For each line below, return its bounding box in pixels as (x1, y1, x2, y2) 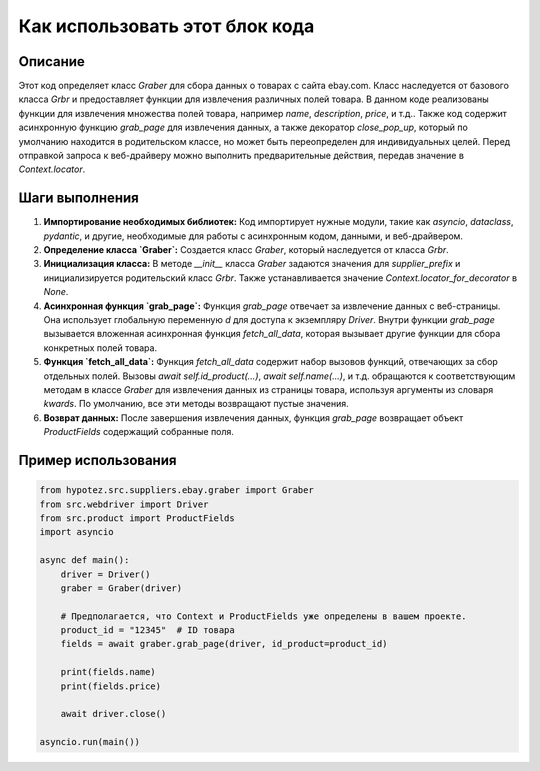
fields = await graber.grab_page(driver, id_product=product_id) (60, 638, 388, 650)
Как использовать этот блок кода (18, 15, 315, 37)
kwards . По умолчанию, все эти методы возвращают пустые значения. (43, 398, 349, 410)
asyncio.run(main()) (39, 736, 140, 748)
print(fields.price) (60, 680, 162, 692)
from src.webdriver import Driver (39, 498, 209, 510)
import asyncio (39, 526, 114, 538)
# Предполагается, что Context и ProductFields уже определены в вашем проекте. (60, 610, 467, 622)
